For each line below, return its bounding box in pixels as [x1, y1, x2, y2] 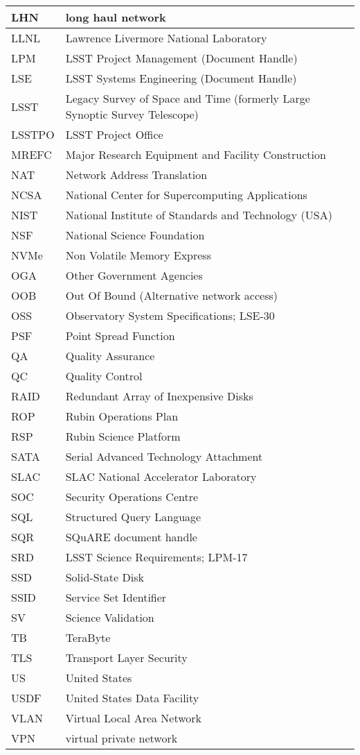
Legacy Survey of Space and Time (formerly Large [65, 90, 310, 106]
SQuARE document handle [65, 529, 197, 545]
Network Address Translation [65, 167, 208, 183]
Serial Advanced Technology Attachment [65, 448, 263, 464]
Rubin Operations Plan [65, 408, 179, 424]
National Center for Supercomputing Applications [65, 187, 307, 203]
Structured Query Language [65, 509, 201, 525]
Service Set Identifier [65, 589, 167, 605]
